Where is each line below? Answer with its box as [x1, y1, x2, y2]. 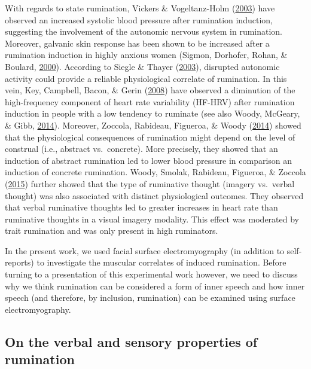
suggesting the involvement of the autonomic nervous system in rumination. [5, 25, 283, 38]
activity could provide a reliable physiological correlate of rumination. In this [5, 72, 287, 84]
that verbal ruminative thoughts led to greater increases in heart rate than [5, 201, 278, 214]
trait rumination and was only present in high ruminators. [5, 224, 218, 237]
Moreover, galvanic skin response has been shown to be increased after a [5, 36, 270, 49]
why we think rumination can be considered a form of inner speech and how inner [5, 279, 305, 292]
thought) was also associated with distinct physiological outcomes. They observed [5, 189, 304, 202]
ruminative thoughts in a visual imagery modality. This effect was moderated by [5, 212, 299, 225]
